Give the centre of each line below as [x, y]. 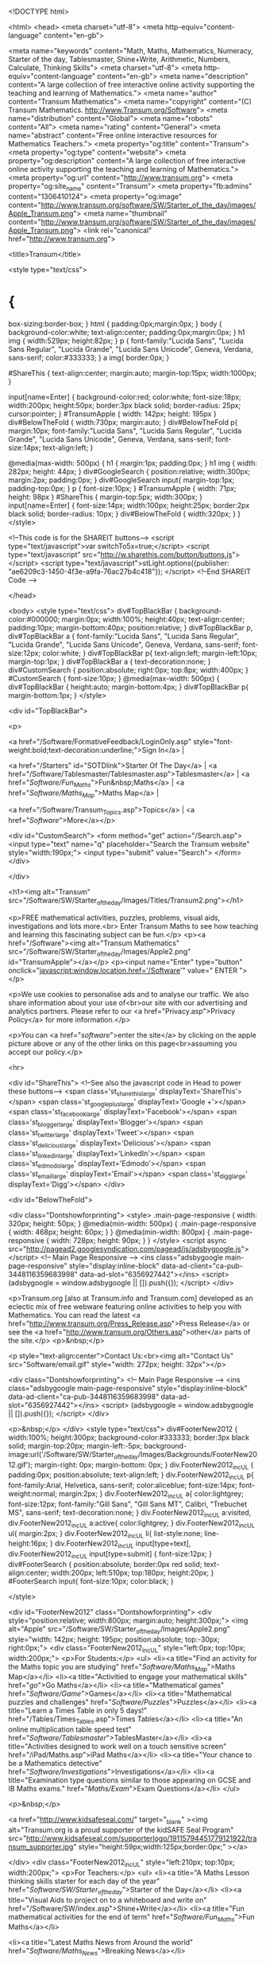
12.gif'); [21, 1464]
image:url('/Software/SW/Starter [61, 1454]
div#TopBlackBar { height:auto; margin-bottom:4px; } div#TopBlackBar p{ [129, 687]
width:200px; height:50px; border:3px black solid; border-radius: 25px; [125, 405]
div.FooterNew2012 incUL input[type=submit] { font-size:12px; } [110, 1555]
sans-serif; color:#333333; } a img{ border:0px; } [89, 357]
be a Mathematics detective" [55, 1763]
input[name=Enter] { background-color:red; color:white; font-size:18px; [125, 396]
